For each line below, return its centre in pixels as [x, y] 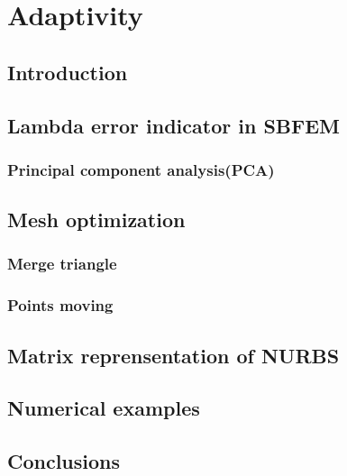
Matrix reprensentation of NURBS [173, 355]
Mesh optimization [96, 220]
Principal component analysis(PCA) [141, 169]
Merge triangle [62, 264]
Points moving [60, 305]
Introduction [68, 72]
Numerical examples [104, 408]
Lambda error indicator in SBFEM [173, 125]
